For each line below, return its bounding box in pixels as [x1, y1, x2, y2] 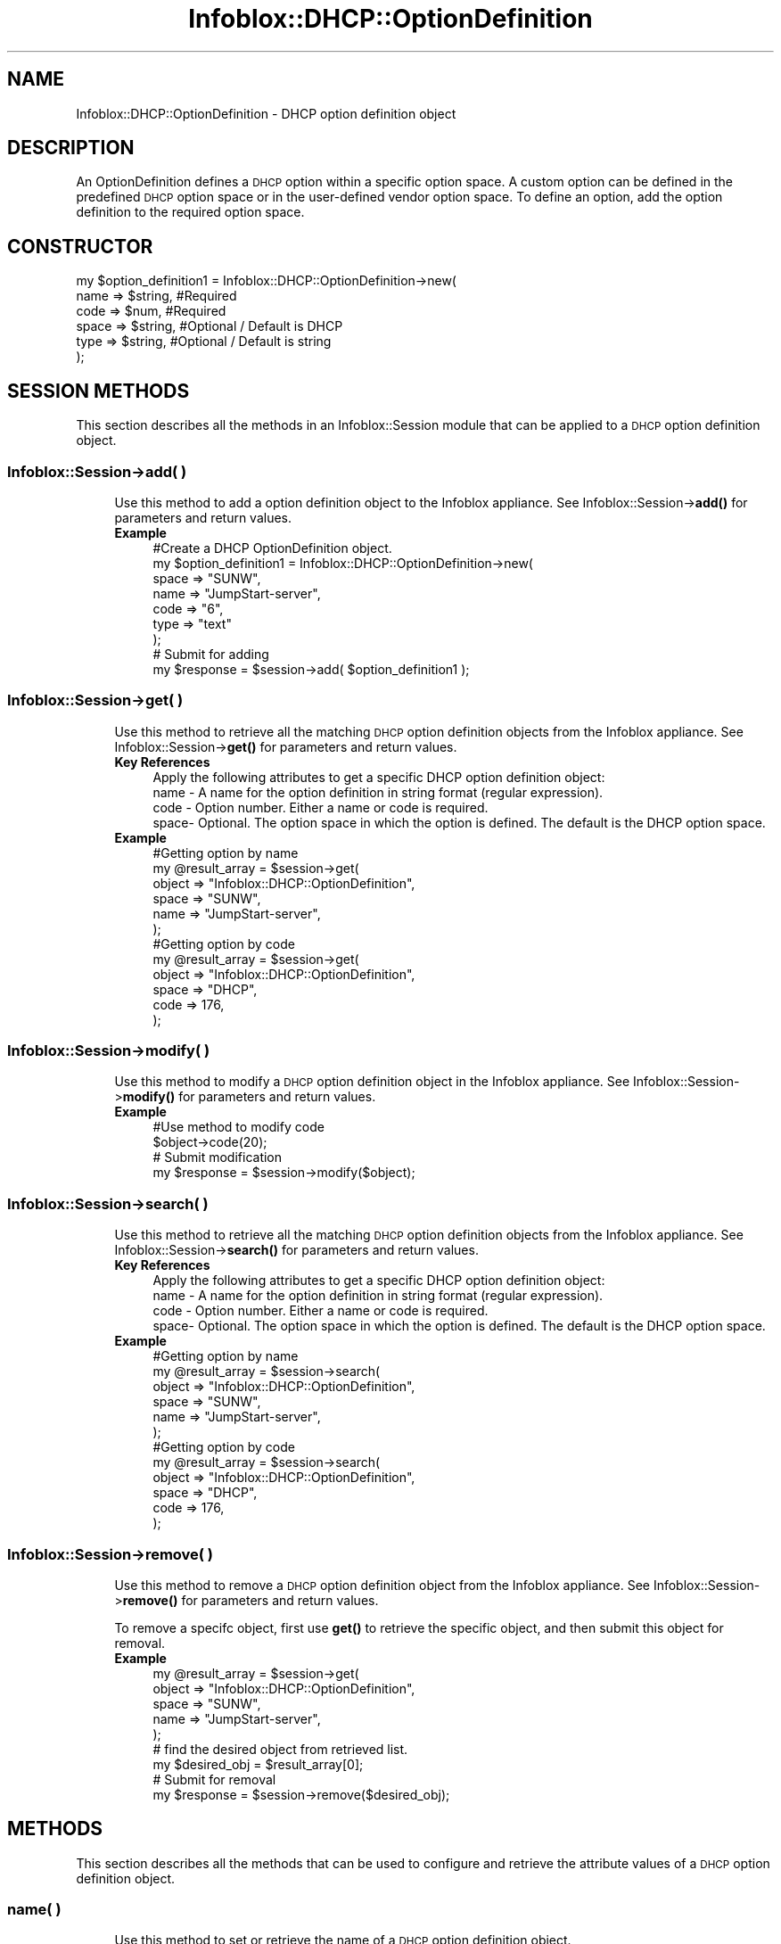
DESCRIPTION [7, 136, 135, 160]
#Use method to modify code [152, 1119, 325, 1135]
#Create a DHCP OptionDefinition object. [152, 540, 392, 556]
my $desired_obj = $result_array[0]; [152, 1756, 364, 1772]
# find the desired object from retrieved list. [152, 1741, 408, 1757]
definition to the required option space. [76, 204, 305, 220]
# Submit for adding [152, 646, 269, 662]
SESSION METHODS [7, 379, 190, 402]
